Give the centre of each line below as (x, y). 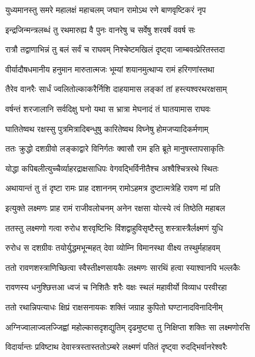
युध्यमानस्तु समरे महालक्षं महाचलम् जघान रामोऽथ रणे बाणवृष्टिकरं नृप (106, 9)
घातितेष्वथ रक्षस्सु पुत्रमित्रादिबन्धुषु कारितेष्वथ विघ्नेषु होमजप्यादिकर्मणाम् (107, 128)
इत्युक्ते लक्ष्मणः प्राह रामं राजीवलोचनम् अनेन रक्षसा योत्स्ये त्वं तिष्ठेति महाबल (115, 207)
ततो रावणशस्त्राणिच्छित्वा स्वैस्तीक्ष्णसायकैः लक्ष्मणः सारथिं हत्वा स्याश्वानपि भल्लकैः (123, 267)
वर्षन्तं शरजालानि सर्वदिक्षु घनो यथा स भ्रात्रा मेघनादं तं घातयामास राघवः (108, 108)
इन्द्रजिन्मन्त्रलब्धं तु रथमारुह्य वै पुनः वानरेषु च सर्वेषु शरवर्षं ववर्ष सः (100, 29)
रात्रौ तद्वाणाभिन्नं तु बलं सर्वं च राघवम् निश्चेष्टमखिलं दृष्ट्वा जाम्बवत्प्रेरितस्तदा (115, 49)
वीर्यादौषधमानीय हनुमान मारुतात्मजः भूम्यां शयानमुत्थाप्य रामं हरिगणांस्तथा (110, 69)
